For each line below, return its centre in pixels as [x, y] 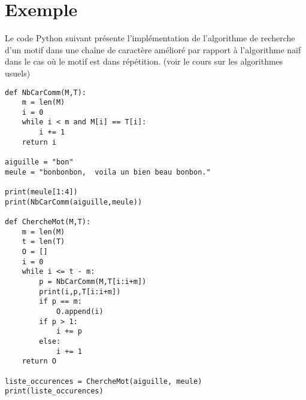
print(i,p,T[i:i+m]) [80, 291]
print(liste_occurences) [54, 391]
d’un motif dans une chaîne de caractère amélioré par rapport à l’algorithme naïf [153, 49]
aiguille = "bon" [39, 162]
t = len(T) [43, 242]
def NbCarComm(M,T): [46, 92]
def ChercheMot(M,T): [48, 222]
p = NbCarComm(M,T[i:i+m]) [93, 281]
